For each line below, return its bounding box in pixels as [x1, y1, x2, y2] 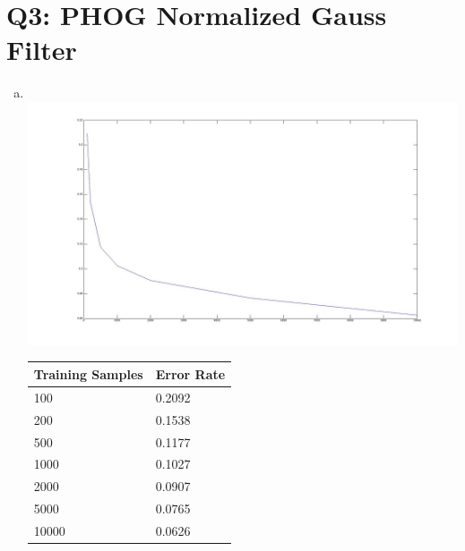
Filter [6, 31, 77, 68]
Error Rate [155, 364, 226, 383]
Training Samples [33, 364, 143, 383]
